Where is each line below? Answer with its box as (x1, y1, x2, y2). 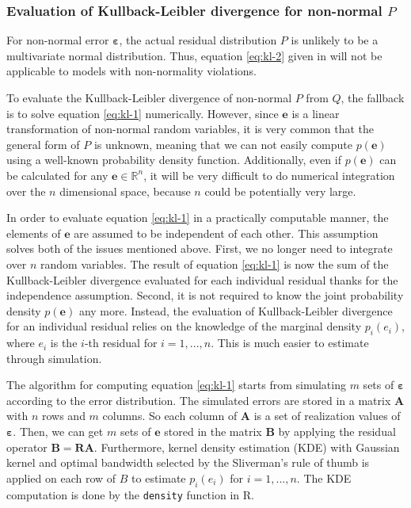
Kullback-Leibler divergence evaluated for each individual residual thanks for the (6, 271, 398, 288)
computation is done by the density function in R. (6, 486, 254, 502)
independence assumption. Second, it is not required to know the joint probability (6, 287, 404, 304)
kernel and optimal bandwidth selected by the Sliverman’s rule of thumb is (6, 454, 370, 471)
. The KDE (296, 469, 352, 486)
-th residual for (84, 334, 158, 351)
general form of (6, 136, 80, 152)
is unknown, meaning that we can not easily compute (93, 136, 353, 152)
